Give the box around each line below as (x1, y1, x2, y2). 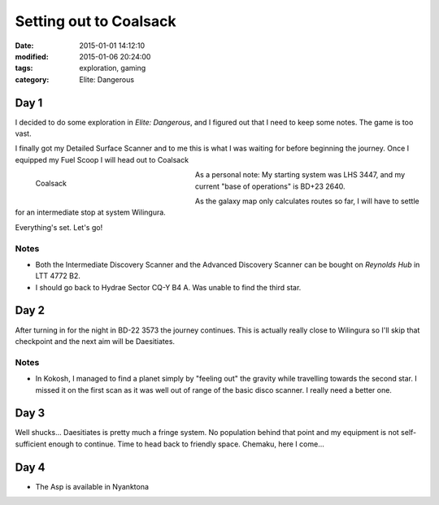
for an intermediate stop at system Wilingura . (15, 207, 166, 217)
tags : (15, 63, 33, 73)
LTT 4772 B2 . (35, 271, 80, 281)
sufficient (15, 439, 47, 449)
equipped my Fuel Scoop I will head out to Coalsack (15, 155, 189, 164)
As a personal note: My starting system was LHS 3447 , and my (195, 170, 406, 180)
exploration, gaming (79, 63, 146, 73)
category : (15, 74, 50, 85)
